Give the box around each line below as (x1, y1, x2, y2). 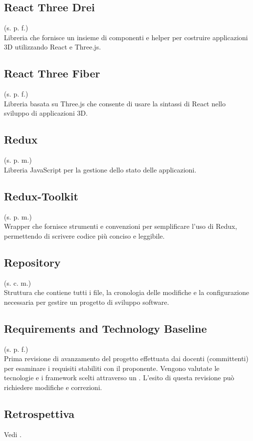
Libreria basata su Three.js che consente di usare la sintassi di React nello (4, 98, 226, 108)
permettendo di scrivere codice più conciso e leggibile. (4, 230, 165, 241)
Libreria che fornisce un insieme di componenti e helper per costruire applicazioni (4, 32, 248, 42)
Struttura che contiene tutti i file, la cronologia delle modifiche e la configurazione (4, 287, 250, 297)
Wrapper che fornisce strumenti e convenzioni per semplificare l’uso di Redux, (4, 221, 237, 231)
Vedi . (4, 429, 22, 439)
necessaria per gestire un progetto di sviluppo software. (4, 296, 169, 307)
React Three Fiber (4, 66, 100, 81)
